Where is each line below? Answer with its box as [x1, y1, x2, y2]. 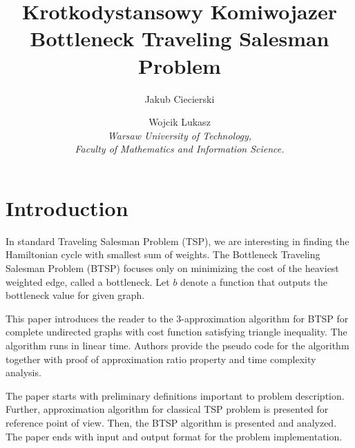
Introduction [6, 193, 128, 222]
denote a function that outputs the [180, 274, 327, 289]
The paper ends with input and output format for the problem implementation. [6, 429, 343, 443]
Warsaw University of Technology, [107, 128, 252, 142]
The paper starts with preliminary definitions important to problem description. [6, 388, 345, 402]
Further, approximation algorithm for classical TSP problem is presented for [6, 402, 329, 416]
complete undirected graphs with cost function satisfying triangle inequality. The [6, 324, 347, 339]
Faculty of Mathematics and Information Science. [75, 142, 285, 156]
